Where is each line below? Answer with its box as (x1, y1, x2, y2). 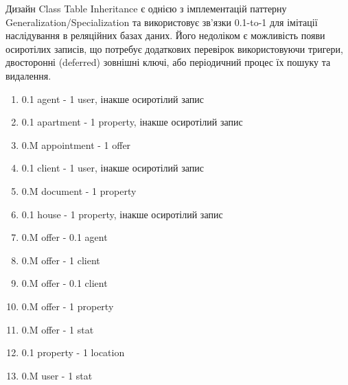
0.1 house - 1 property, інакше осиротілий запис (21, 207, 223, 221)
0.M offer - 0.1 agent (21, 230, 108, 244)
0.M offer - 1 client (21, 253, 100, 267)
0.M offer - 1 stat (21, 322, 94, 336)
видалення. (5, 68, 51, 82)
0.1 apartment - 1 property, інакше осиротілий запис (21, 115, 243, 129)
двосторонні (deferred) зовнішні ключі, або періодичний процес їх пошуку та (5, 55, 331, 69)
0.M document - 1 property (21, 183, 137, 198)
